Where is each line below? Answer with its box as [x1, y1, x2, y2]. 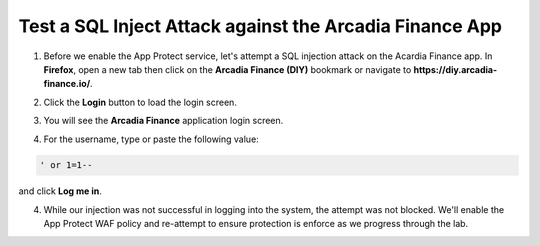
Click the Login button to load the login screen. [43, 96, 237, 108]
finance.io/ [43, 78, 91, 90]
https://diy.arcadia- [413, 63, 498, 75]
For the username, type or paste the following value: [43, 133, 259, 145]
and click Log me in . [18, 185, 102, 197]
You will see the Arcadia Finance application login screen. [43, 115, 284, 127]
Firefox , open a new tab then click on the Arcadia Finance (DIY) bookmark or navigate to [43, 63, 412, 75]
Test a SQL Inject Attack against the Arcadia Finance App [18, 15, 502, 37]
